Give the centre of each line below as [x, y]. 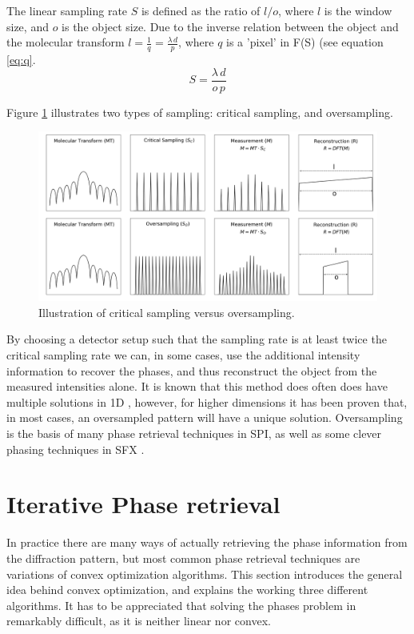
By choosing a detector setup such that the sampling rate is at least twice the [197, 339]
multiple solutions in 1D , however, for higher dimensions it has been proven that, [207, 401]
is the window [358, 10]
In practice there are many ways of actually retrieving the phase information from [207, 542]
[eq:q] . [21, 60]
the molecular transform [66, 42]
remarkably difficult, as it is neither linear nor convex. [139, 621]
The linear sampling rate [67, 10]
